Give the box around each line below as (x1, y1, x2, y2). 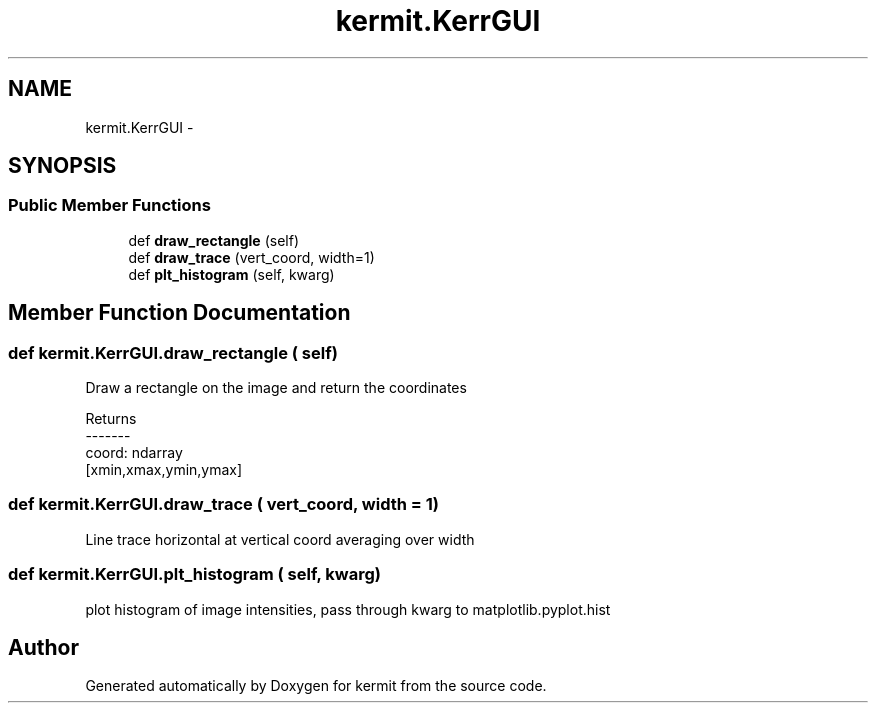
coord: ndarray (85, 444, 183, 462)
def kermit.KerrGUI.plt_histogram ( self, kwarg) (8, 564, 381, 585)
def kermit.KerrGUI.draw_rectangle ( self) (8, 342, 338, 363)
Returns (85, 410, 137, 428)
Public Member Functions (8, 195, 211, 216)
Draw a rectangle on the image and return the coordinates (85, 379, 467, 397)
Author (8, 634, 79, 660)
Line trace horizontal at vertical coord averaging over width (85, 530, 475, 548)
